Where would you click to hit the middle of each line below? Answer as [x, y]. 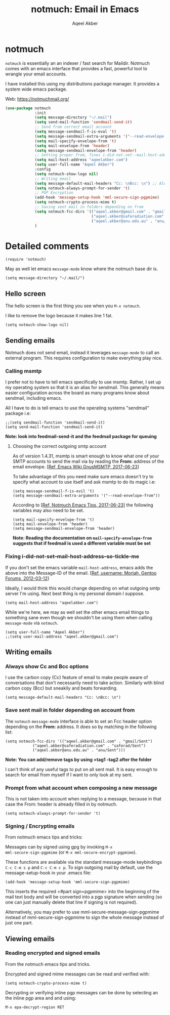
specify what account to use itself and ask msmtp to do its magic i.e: [84, 482]
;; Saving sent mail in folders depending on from [89, 207]
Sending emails [30, 340]
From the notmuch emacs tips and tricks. [48, 964]
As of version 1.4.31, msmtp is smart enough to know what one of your [86, 456]
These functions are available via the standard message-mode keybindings [84, 862]
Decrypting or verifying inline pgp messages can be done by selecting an [82, 992]
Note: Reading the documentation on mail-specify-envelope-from [82, 538]
